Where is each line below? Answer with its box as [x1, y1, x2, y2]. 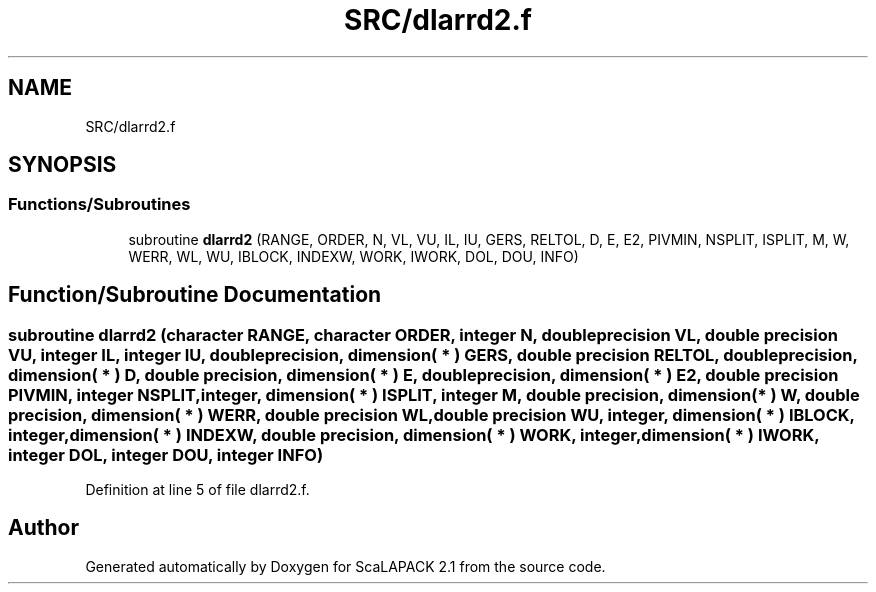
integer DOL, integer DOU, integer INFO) [8, 444, 324, 465]
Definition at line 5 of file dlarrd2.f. [85, 481, 310, 499]
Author [8, 515, 79, 541]
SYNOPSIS [8, 152, 117, 178]
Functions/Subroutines [8, 194, 191, 215]
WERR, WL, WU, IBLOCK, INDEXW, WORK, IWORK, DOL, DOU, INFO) [128, 247, 579, 265]
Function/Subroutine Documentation [8, 282, 382, 308]
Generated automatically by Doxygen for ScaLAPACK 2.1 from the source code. [85, 557, 606, 575]
